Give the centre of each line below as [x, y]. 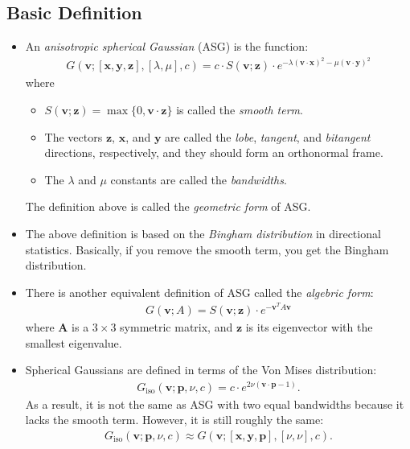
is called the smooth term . [240, 109]
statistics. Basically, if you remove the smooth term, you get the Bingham [207, 249]
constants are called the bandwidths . [199, 179]
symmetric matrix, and [176, 327]
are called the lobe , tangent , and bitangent [268, 136]
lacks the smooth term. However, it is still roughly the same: [174, 420]
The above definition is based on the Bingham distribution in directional [203, 233]
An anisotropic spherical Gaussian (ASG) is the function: [167, 46]
